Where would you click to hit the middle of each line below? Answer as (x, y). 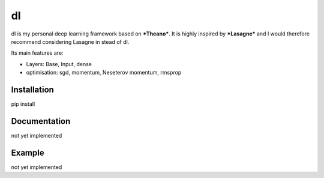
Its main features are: (37, 53)
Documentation (41, 121)
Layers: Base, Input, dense (59, 64)
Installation (32, 89)
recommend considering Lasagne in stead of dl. (70, 41)
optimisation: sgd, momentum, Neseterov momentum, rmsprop (104, 73)
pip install (23, 104)
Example (28, 152)
